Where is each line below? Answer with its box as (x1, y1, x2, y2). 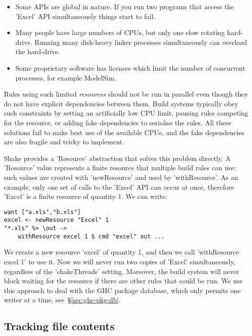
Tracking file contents (4, 318, 115, 334)
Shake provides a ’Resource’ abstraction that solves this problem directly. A (4, 153, 231, 163)
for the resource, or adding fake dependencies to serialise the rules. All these (4, 117, 231, 127)
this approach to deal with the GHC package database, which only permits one (4, 285, 241, 295)
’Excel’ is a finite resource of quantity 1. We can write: (4, 191, 168, 201)
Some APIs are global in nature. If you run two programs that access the (15, 1, 234, 11)
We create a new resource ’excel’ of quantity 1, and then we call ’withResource (4, 247, 239, 257)
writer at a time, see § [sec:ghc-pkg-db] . (4, 295, 121, 305)
